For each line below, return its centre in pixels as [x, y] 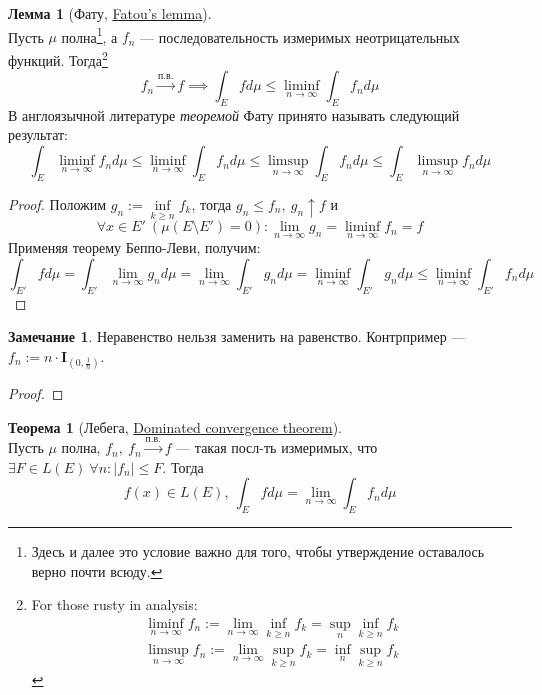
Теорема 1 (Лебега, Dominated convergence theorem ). [175, 426]
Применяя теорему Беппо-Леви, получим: [134, 247]
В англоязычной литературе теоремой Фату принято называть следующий [234, 114]
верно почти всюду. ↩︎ [97, 570]
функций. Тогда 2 [58, 58]
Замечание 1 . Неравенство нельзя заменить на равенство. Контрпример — [237, 336]
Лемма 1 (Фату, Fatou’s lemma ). [110, 13]
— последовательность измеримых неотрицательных [300, 36]
